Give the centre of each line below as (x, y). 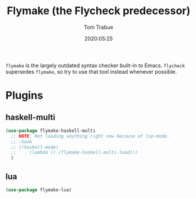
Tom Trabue (99, 27)
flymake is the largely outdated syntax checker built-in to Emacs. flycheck (95, 65)
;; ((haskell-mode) (35, 147)
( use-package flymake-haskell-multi (50, 131)
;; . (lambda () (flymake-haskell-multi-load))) (74, 152)
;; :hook (22, 142)
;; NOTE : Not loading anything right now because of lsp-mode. (90, 136)
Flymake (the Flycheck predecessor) (99, 11)
